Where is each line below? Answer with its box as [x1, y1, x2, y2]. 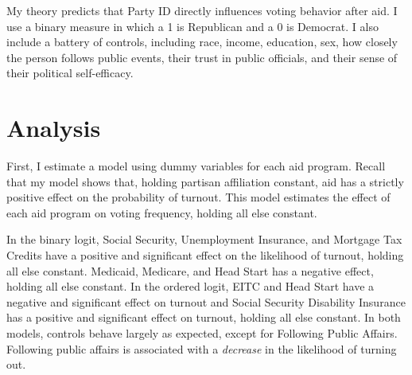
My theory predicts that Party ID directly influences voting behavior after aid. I [6, 2, 398, 18]
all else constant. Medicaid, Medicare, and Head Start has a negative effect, [6, 262, 374, 279]
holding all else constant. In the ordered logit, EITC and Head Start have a [6, 278, 375, 295]
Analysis [6, 111, 101, 144]
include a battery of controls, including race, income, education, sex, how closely [6, 33, 398, 50]
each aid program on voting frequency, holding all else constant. [6, 204, 317, 221]
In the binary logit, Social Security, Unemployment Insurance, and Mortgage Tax [6, 231, 402, 248]
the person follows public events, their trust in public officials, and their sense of [6, 49, 398, 65]
